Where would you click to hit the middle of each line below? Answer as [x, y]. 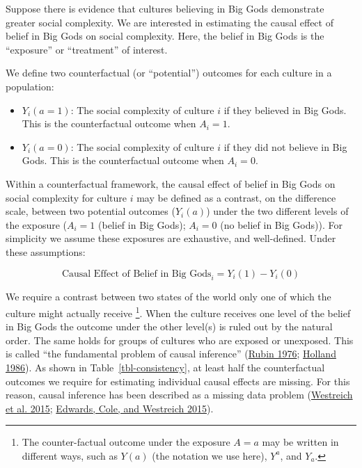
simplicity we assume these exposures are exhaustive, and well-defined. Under [171, 238]
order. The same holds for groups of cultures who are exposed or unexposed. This [180, 340]
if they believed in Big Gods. [285, 110]
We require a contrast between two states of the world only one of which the [168, 297]
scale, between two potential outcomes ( [90, 211]
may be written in [300, 442]
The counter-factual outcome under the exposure [126, 442]
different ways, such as [70, 455]
